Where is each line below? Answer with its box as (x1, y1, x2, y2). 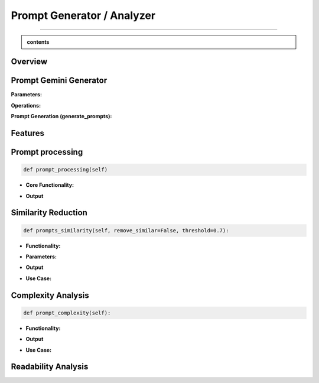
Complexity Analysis (11, 290, 89, 300)
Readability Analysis (11, 362, 89, 372)
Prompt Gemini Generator (11, 76, 108, 86)
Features (11, 128, 44, 138)
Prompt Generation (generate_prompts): (11, 113, 112, 120)
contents (27, 38, 50, 46)
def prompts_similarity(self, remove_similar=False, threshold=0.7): (23, 227, 229, 233)
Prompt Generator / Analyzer (11, 9, 156, 22)
